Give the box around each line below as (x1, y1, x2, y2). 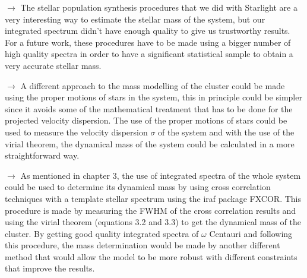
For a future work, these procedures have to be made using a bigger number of (5, 36, 291, 48)
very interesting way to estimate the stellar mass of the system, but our (5, 12, 265, 25)
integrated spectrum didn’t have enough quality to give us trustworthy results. (5, 24, 290, 37)
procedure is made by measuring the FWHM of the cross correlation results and (5, 204, 296, 216)
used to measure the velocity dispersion (5, 125, 148, 138)
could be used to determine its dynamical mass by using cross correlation (5, 181, 271, 193)
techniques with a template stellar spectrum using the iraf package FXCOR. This (5, 192, 302, 204)
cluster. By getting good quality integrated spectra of (5, 227, 199, 239)
